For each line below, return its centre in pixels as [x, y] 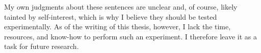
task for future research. [42, 46]
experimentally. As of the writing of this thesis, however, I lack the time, [118, 26]
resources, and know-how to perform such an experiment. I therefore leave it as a [130, 36]
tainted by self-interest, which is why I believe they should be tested [111, 16]
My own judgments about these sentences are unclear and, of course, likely [121, 7]
